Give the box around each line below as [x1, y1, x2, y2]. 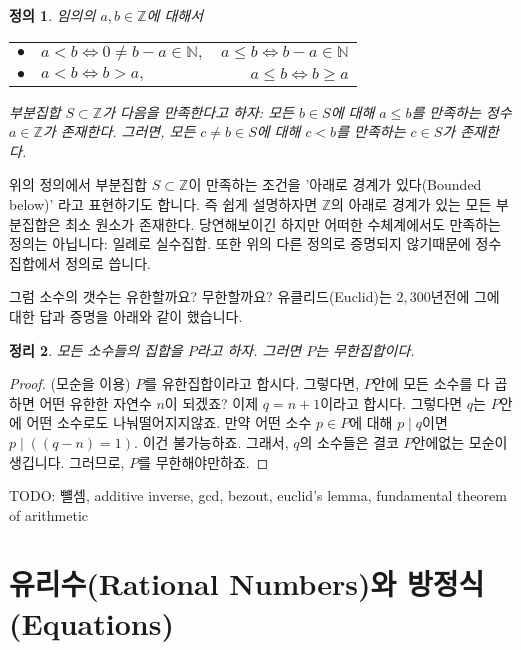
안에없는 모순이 [412, 431, 508, 452]
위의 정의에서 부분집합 [9, 174, 148, 195]
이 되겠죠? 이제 [164, 392, 259, 413]
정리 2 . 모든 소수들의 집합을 [9, 339, 183, 360]
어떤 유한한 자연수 [39, 392, 152, 413]
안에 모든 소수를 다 [372, 373, 490, 394]
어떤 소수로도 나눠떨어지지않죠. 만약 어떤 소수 [26, 412, 312, 433]
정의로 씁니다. [65, 252, 152, 273]
